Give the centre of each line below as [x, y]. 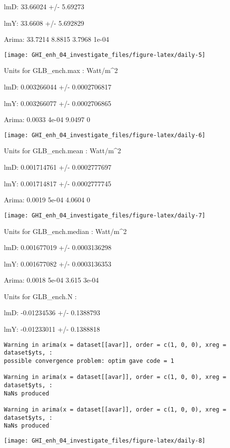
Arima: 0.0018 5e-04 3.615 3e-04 [51, 280]
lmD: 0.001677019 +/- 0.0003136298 [58, 247]
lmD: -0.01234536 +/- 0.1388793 [52, 313]
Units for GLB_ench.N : [40, 296]
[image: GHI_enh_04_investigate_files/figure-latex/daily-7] [105, 215]
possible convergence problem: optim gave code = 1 [89, 361]
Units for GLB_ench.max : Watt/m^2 [61, 70]
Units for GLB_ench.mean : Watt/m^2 [63, 151]
